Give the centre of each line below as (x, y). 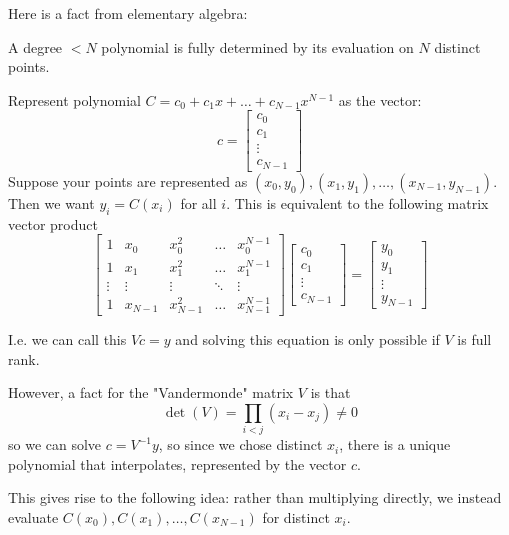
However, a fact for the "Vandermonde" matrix (151, 392)
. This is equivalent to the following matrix (357, 202)
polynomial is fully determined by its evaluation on (257, 46)
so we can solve (55, 444)
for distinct (296, 517)
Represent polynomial (74, 99)
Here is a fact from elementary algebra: (128, 13)
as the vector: (380, 99)
